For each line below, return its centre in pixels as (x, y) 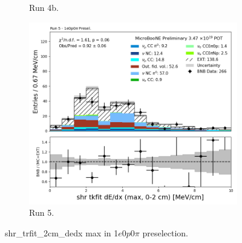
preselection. (165, 232)
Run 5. (42, 212)
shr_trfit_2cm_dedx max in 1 (62, 232)
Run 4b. (44, 7)
